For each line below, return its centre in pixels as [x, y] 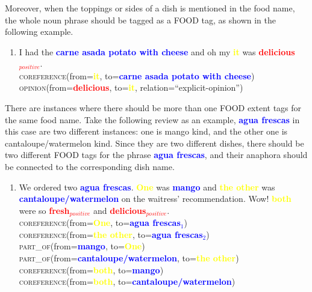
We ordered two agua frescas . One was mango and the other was [147, 187]
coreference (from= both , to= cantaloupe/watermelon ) [127, 281]
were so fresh [44, 210]
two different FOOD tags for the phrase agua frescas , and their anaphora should [156, 155]
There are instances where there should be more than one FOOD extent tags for [153, 108]
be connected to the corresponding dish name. [90, 166]
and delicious [120, 210]
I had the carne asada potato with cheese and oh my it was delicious [157, 51]
